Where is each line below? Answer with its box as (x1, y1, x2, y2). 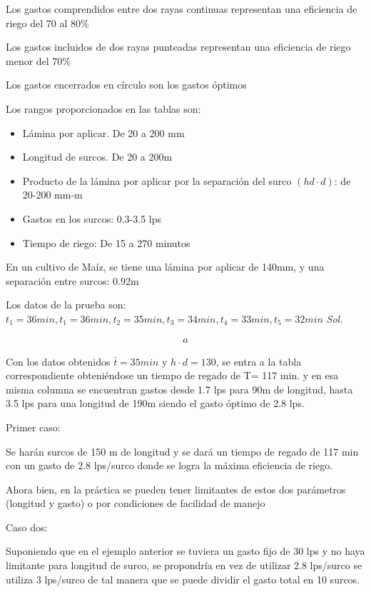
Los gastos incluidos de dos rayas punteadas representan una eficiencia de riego (6, 39, 351, 54)
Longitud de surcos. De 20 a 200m (22, 149, 173, 164)
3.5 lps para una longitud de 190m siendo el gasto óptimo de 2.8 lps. (6, 396, 305, 411)
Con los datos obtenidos (6, 353, 111, 368)
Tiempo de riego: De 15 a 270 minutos (22, 235, 190, 250)
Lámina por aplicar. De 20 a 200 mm (22, 125, 185, 140)
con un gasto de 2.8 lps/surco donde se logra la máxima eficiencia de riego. (6, 458, 333, 473)
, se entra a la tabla (215, 353, 302, 368)
